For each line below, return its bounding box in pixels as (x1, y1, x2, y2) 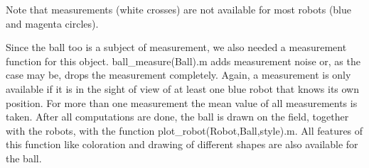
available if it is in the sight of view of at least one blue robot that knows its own (6, 81, 360, 96)
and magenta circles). (6, 16, 99, 30)
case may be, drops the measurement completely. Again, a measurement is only (6, 67, 351, 82)
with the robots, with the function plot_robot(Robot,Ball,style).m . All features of (6, 123, 363, 138)
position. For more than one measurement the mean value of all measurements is (6, 95, 358, 110)
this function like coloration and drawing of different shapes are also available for (6, 137, 358, 152)
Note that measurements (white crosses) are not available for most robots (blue (6, 2, 352, 16)
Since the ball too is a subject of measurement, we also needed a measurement (6, 40, 347, 55)
